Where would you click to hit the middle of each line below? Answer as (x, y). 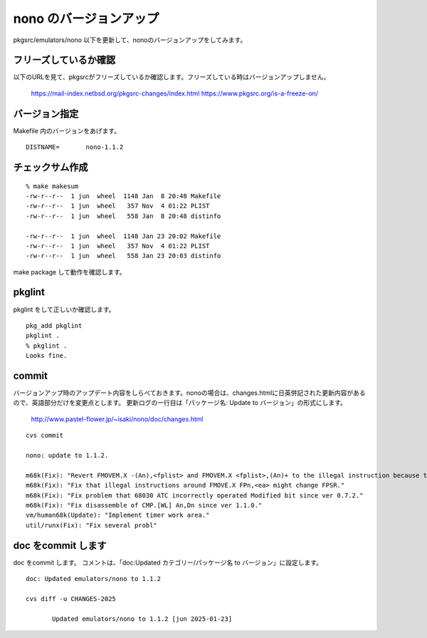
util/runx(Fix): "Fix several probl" (92, 525)
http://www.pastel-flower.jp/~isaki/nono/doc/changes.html (117, 419)
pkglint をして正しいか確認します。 (64, 309)
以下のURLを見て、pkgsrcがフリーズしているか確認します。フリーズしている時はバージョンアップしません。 (172, 77)
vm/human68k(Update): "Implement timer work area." (118, 515)
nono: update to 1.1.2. (67, 455)
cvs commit (45, 436)
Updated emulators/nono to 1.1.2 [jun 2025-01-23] (142, 619)
